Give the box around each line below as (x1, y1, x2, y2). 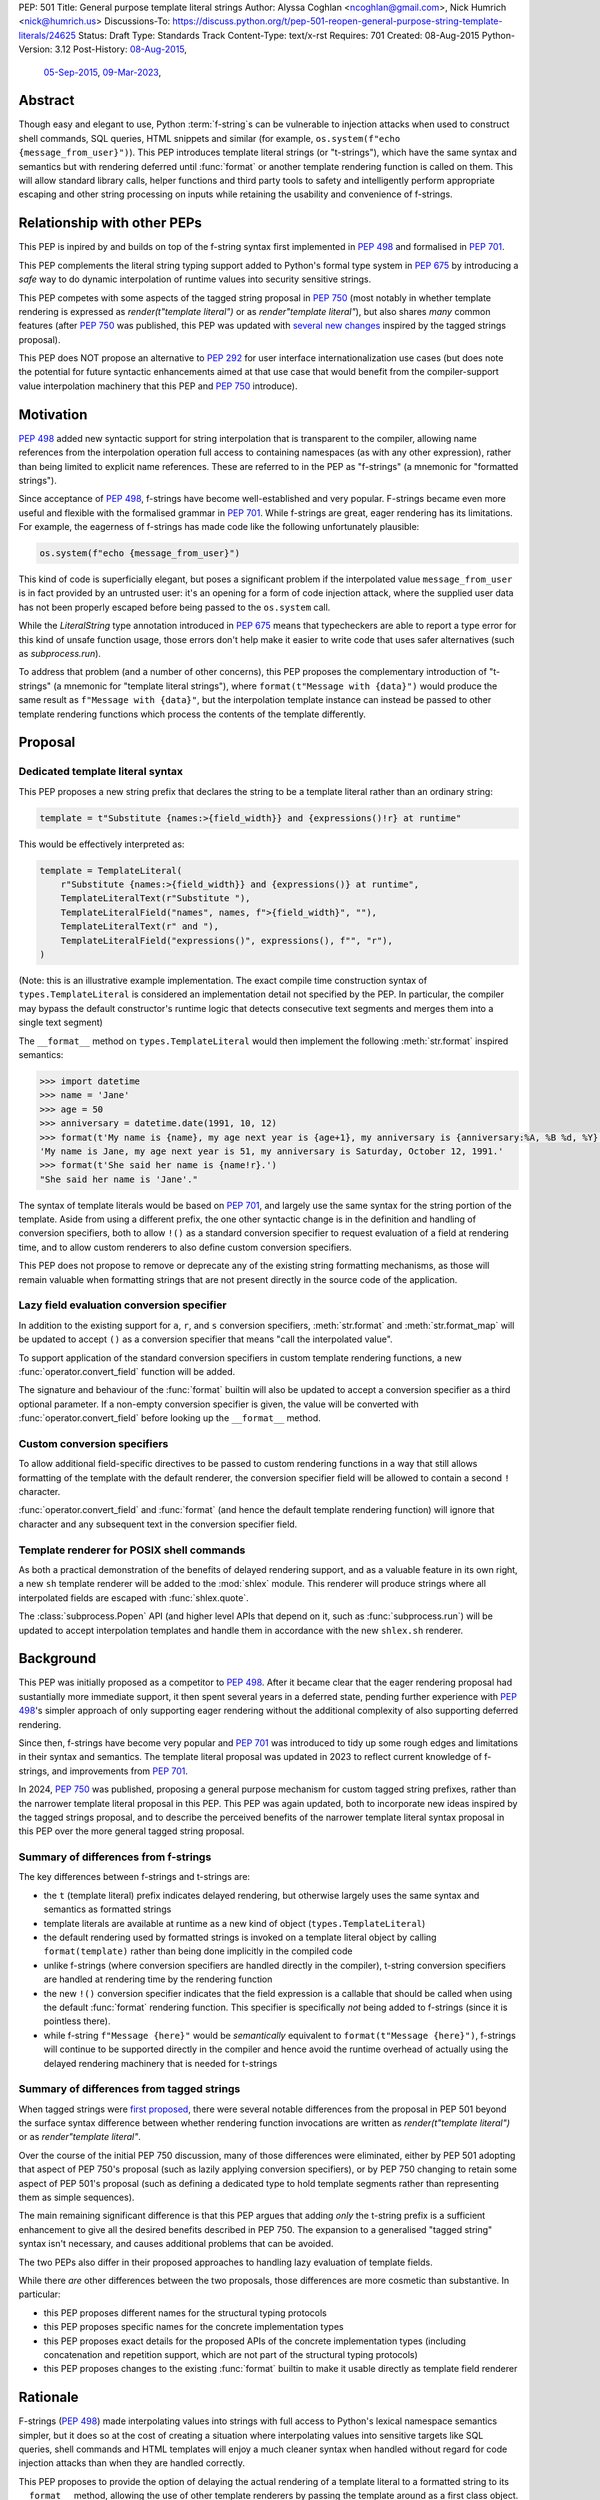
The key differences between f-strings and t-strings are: (18, 1871, 250, 1883)
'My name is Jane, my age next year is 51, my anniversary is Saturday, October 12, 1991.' (39, 1145, 504, 1157)
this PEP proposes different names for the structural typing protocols (43, 2306, 327, 2319)
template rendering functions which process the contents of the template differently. (18, 708, 367, 720)
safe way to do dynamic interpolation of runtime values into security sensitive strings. (18, 273, 372, 285)
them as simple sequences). (18, 2191, 135, 2204)
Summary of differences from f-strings (18, 1850, 212, 1864)
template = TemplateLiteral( (39, 865, 183, 876)
